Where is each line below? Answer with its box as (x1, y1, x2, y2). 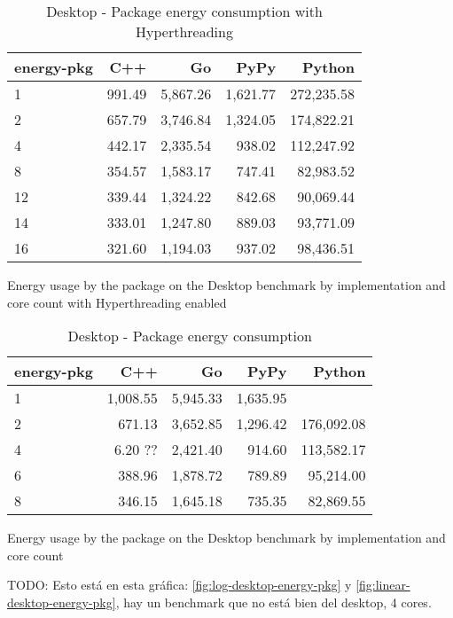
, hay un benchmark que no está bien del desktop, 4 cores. (115, 592, 432, 611)
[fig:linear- (355, 575, 410, 594)
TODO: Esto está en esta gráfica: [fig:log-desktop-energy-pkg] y (7, 575, 352, 594)
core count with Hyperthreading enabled (7, 293, 227, 311)
